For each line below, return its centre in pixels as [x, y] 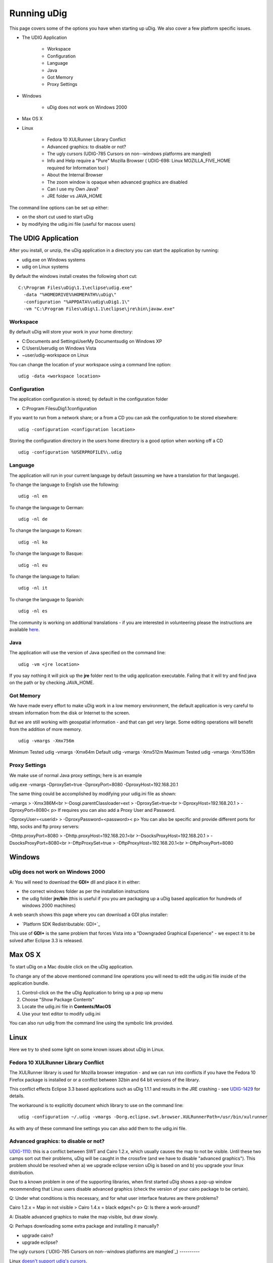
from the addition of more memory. [46, 729]
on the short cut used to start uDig [57, 217]
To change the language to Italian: [45, 576]
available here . [24, 629]
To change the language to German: [47, 507]
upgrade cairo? [38, 1235]
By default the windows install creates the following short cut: [73, 276]
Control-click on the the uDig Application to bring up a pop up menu [92, 992]
